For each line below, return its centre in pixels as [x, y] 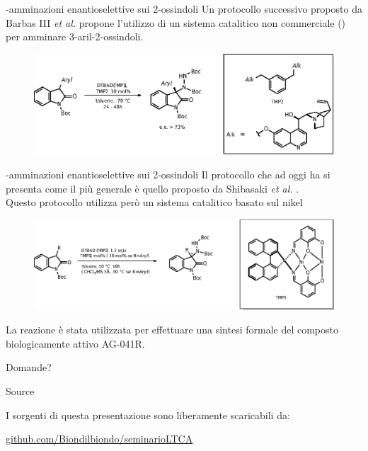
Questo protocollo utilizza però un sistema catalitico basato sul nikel [154, 202]
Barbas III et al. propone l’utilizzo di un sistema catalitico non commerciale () [176, 22]
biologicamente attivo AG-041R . [75, 343]
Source [20, 390]
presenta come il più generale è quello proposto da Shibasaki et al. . [153, 188]
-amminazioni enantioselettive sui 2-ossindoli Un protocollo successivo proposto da [184, 8]
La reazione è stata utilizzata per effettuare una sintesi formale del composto [172, 330]
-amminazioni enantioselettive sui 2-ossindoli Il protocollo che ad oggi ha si [168, 175]
